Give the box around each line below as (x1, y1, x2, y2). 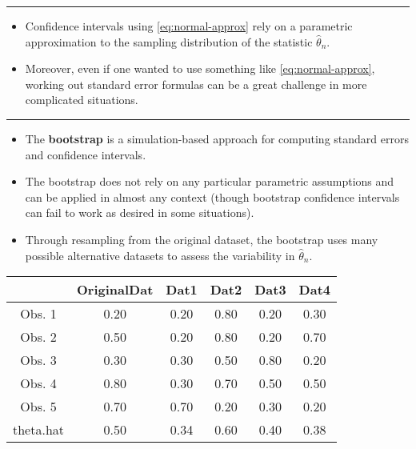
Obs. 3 (20, 351, 57, 370)
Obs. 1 (20, 304, 57, 323)
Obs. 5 (20, 397, 57, 416)
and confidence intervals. (25, 146, 146, 162)
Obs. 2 (20, 327, 57, 347)
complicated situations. (25, 91, 138, 108)
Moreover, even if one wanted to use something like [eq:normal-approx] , (25, 60, 375, 77)
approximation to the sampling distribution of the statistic (25, 33, 313, 50)
